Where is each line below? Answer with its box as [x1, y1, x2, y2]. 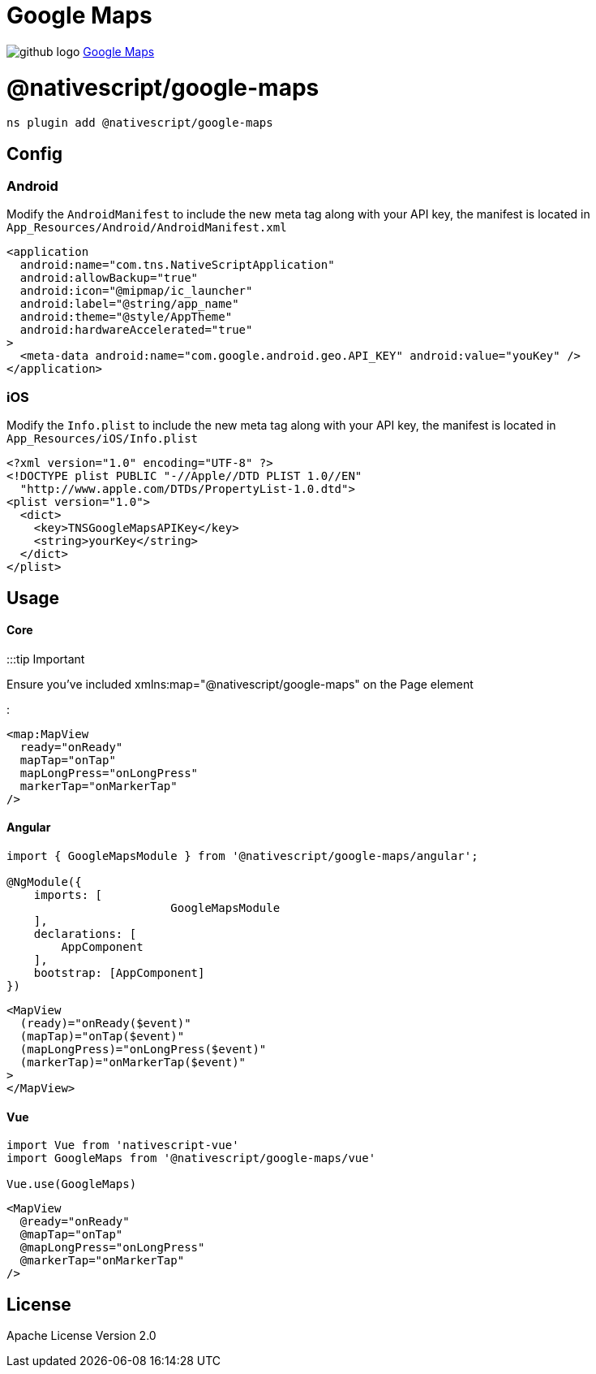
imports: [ [33, 888, 103, 902]
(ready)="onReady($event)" [19, 1017, 191, 1030]
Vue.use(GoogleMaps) [6, 1177, 137, 1191]
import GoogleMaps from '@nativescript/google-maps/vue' [6, 1151, 376, 1165]
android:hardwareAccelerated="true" [19, 323, 253, 337]
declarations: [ [33, 927, 137, 941]
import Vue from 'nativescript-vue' [6, 1139, 239, 1152]
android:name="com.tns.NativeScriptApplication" [19, 258, 335, 272]
